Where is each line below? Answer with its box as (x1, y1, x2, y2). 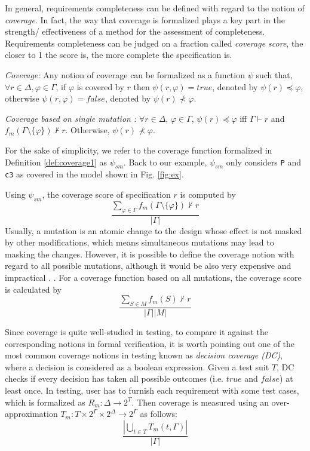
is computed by (180, 188, 236, 200)
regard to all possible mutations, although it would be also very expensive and (5, 259, 291, 272)
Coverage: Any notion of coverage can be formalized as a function (5, 68, 245, 81)
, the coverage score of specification (42, 188, 171, 200)
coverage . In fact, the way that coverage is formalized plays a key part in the (5, 13, 285, 26)
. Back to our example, (123, 155, 207, 168)
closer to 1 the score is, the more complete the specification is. (5, 48, 232, 61)
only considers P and (226, 155, 301, 168)
